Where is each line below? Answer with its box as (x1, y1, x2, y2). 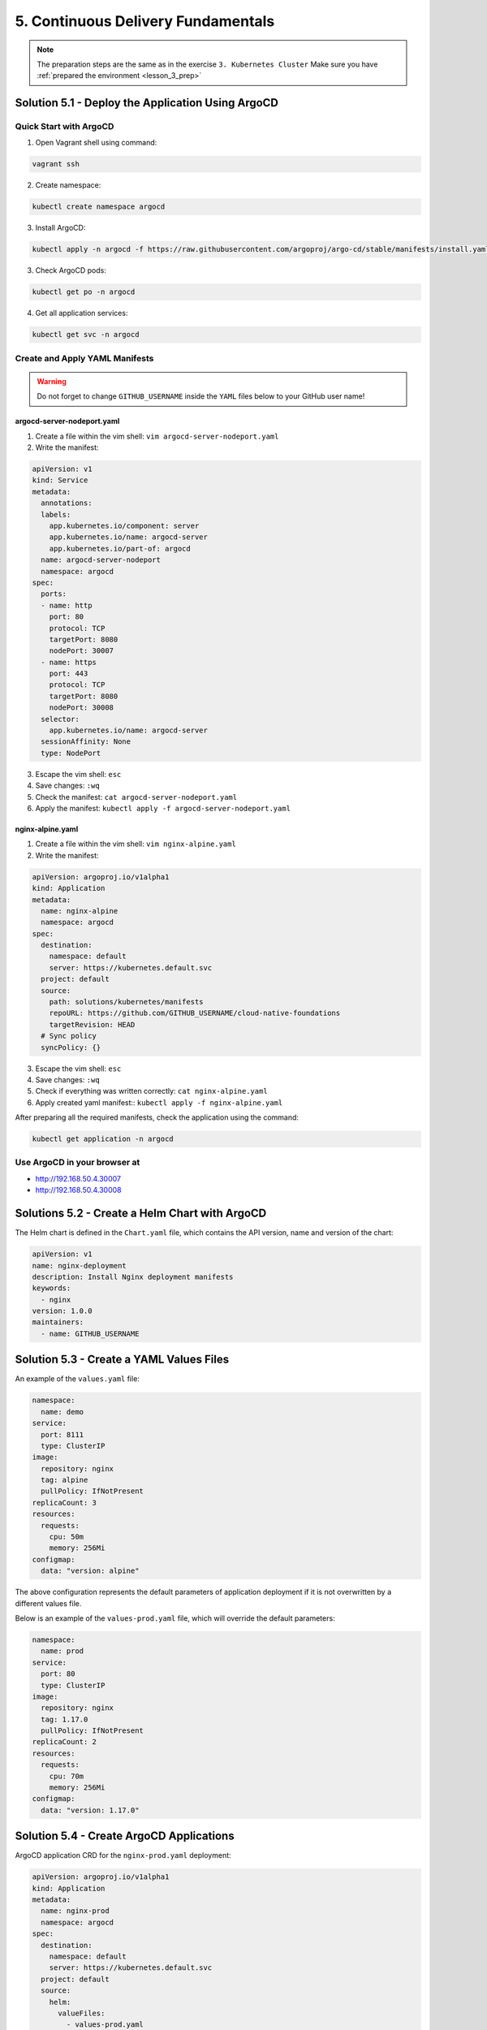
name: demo (41, 1407, 84, 1416)
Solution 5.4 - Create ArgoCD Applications (15, 1829, 235, 1843)
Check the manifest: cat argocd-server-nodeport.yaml (35, 792, 238, 801)
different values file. (15, 1598, 82, 1608)
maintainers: (32, 1318, 84, 1327)
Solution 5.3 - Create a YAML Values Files (15, 1353, 230, 1367)
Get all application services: (35, 309, 128, 318)
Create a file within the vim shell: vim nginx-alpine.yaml (35, 839, 237, 849)
